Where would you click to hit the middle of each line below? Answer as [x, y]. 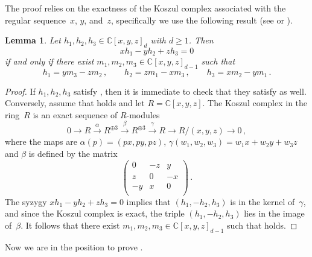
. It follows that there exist [70, 225]
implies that [148, 201]
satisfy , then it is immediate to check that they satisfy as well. [190, 91]
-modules [143, 114]
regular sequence [35, 20]
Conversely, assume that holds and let [75, 103]
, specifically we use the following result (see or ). [202, 20]
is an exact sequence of [75, 114]
